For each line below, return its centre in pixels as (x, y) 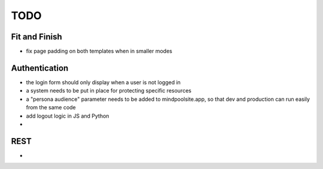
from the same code (51, 107)
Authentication (40, 68)
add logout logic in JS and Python (68, 116)
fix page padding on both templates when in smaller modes (99, 51)
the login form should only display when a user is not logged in (103, 82)
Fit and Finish (36, 37)
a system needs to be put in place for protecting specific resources (109, 91)
